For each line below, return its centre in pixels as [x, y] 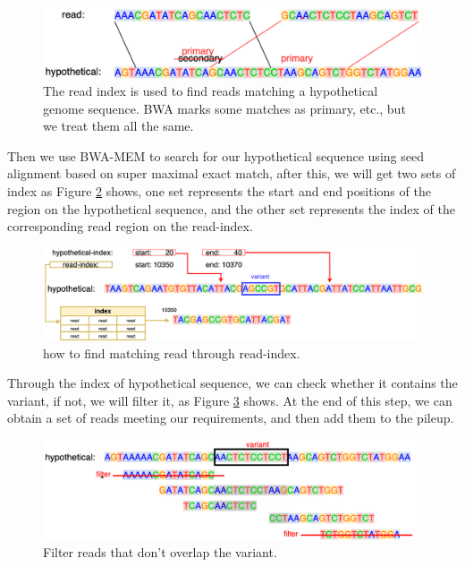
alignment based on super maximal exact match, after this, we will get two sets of [232, 173]
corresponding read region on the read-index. [130, 226]
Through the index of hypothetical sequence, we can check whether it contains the [232, 383]
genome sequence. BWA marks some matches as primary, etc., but [224, 108]
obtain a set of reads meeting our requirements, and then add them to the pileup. [231, 418]
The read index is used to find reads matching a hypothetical [211, 91]
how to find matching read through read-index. [172, 352]
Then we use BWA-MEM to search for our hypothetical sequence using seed [216, 155]
